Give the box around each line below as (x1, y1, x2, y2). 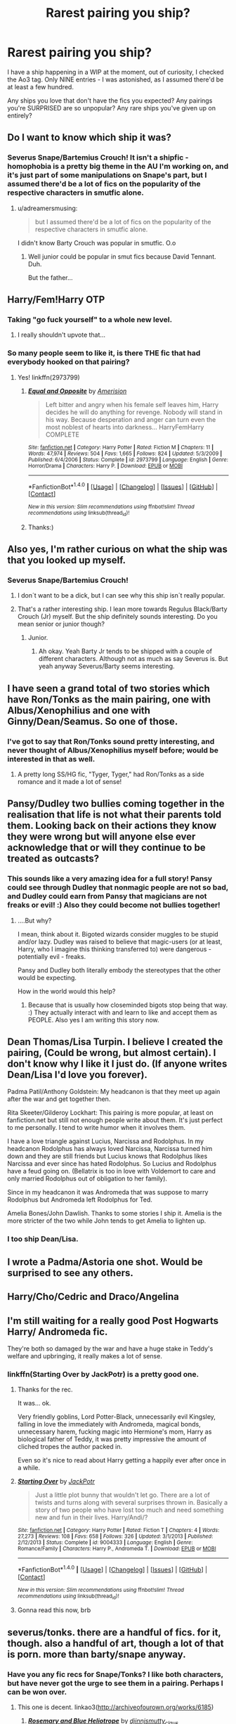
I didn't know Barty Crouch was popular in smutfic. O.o (17, 238, 176, 247)
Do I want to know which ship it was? (7, 131, 172, 143)
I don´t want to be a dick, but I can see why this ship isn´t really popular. (17, 591, 225, 600)
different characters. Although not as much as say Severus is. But (38, 655, 228, 663)
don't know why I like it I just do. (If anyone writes (7, 1058, 228, 1070)
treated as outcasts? (7, 853, 100, 865)
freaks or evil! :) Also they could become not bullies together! (7, 900, 221, 910)
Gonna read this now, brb (17, 1606, 91, 1614)
